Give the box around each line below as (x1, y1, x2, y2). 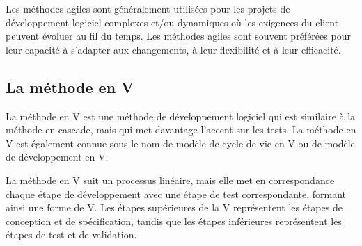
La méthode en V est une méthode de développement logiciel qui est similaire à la (6, 108, 356, 123)
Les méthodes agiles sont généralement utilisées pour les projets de (6, 1, 290, 15)
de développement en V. (6, 149, 109, 164)
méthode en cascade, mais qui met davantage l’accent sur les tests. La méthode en (6, 122, 356, 137)
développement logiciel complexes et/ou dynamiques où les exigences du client (6, 15, 339, 29)
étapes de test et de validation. (6, 227, 137, 242)
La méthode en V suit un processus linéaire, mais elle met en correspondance (6, 172, 335, 187)
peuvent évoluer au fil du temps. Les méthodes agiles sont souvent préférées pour (6, 28, 351, 43)
